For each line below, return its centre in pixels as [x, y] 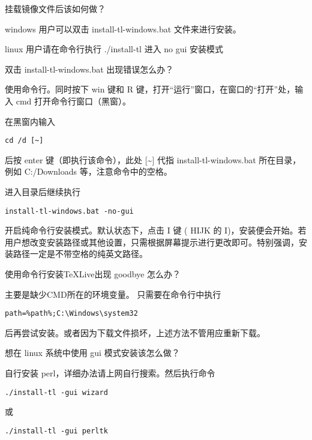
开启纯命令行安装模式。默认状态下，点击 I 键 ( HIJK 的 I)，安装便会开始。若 [156, 230]
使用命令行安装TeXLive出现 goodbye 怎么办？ [93, 274]
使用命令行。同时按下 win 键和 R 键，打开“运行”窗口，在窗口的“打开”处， [150, 89]
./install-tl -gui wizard [56, 392]
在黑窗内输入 [30, 121]
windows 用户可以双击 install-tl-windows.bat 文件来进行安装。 [123, 29]
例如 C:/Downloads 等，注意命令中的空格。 [88, 171]
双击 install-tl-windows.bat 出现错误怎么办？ [89, 69]
